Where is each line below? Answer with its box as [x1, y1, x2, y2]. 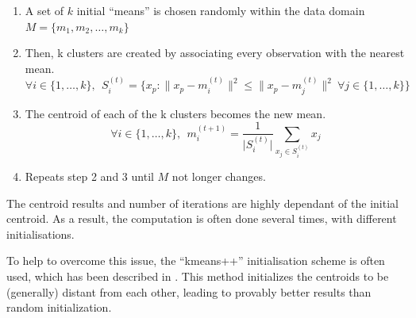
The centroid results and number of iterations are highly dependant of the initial [6, 194, 399, 211]
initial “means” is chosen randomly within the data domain [76, 2, 365, 18]
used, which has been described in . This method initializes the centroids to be [6, 267, 389, 284]
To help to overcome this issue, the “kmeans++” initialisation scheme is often [6, 252, 385, 269]
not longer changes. [171, 168, 266, 184]
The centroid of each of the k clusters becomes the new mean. [25, 105, 326, 121]
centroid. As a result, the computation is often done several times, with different [6, 210, 397, 227]
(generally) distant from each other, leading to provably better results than [6, 283, 372, 300]
